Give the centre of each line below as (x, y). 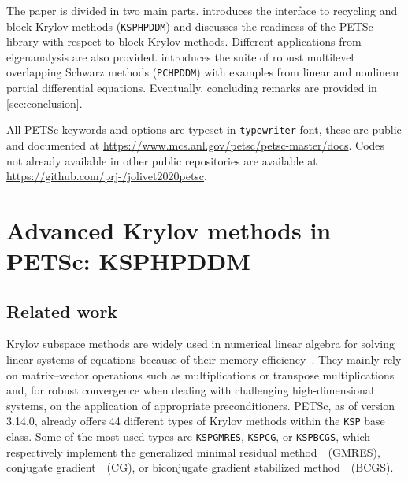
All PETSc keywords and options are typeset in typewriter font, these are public (204, 129)
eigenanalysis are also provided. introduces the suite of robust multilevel (180, 56)
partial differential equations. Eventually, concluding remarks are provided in (192, 88)
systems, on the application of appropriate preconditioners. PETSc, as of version (201, 405)
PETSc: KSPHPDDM (128, 261)
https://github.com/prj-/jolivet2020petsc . (107, 176)
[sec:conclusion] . (45, 103)
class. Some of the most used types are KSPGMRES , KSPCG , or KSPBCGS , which (189, 437)
